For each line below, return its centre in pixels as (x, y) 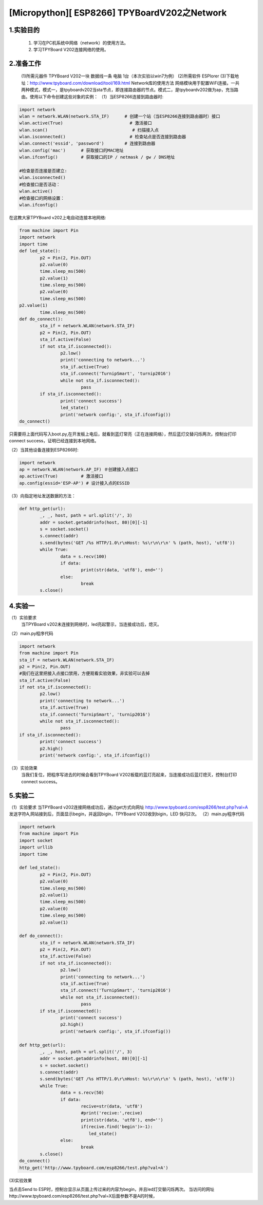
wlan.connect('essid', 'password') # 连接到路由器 (87, 143)
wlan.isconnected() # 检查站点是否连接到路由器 (103, 137)
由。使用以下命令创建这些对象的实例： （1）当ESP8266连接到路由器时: (92, 96)
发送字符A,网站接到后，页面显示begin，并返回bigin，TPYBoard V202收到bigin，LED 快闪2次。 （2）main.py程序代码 (127, 814)
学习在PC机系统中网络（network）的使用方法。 (81, 43)
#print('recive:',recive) (112, 1113)
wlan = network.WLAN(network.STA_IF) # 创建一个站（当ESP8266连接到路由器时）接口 (120, 116)
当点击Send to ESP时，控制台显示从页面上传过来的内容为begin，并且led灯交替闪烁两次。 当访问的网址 (112, 1189)
